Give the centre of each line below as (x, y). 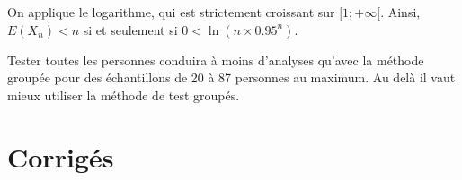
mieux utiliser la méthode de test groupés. (124, 94)
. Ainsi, (400, 12)
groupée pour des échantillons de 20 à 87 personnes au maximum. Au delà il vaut (231, 77)
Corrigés (61, 156)
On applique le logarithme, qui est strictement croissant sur (171, 12)
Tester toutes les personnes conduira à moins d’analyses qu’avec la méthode (216, 60)
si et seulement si (130, 29)
